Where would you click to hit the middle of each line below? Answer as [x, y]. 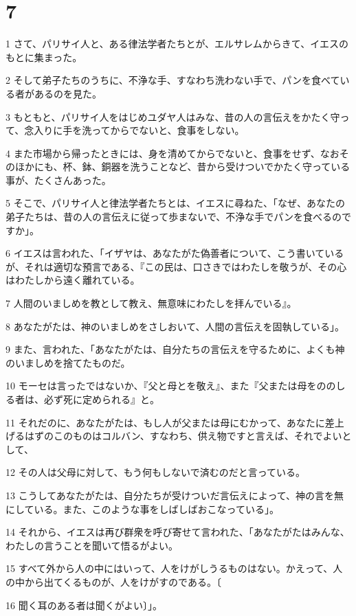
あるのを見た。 [68, 93]
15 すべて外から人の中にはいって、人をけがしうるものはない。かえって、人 [174, 568]
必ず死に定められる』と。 [101, 399]
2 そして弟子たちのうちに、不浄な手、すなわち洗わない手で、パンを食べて [173, 80]
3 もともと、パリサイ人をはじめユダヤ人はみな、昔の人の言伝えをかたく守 [173, 116]
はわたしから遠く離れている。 [73, 280]
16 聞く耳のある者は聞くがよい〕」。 [84, 605]
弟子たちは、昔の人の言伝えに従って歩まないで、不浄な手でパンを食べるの [174, 217]
